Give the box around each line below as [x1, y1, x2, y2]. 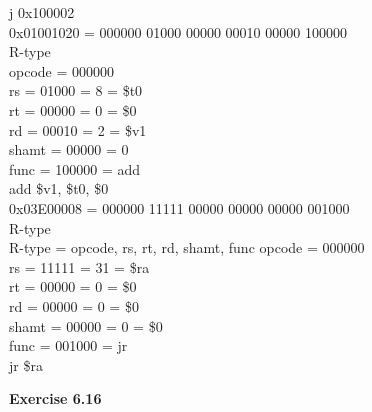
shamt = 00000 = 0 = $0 [9, 315, 163, 336]
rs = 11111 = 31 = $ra [9, 256, 150, 277]
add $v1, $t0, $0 [9, 178, 109, 199]
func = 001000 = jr [9, 335, 128, 356]
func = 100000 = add [9, 158, 141, 179]
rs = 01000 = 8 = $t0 [9, 80, 143, 101]
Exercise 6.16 [9, 388, 102, 409]
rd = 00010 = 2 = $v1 [9, 119, 147, 140]
